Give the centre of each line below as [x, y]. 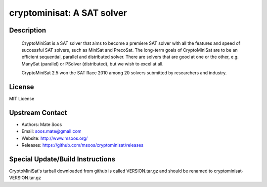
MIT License [22, 99]
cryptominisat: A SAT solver [68, 13]
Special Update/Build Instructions [62, 159]
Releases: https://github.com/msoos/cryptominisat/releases [82, 145]
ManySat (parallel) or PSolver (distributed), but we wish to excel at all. [92, 63]
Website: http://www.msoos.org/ [55, 138]
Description [28, 30]
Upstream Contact [38, 112]
